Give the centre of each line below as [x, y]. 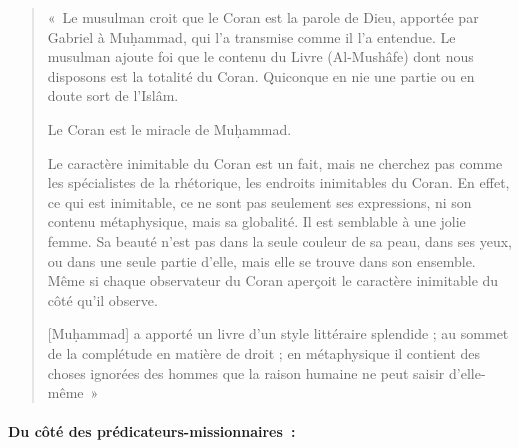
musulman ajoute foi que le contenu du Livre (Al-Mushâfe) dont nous [260, 56]
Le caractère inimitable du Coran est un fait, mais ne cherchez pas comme [275, 162]
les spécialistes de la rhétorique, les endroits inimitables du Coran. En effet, [278, 182]
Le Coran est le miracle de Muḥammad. [169, 128]
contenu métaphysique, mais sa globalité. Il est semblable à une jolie [256, 221]
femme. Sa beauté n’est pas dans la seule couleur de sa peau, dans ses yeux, [279, 240]
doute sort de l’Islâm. [113, 95]
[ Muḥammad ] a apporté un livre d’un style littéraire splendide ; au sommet [278, 333]
